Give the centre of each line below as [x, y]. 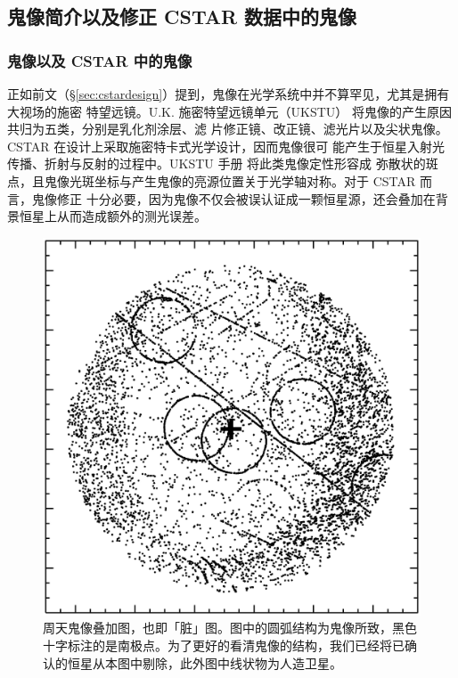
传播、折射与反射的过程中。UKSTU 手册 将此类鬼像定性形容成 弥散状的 [217, 163]
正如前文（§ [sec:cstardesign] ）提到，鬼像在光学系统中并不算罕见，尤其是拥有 [229, 94]
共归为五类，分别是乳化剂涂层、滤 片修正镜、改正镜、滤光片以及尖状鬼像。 [228, 129]
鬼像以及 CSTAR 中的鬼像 [100, 60]
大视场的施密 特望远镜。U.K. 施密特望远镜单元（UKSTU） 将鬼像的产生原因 [229, 111]
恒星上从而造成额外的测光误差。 [113, 216]
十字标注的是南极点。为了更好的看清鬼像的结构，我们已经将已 [224, 645]
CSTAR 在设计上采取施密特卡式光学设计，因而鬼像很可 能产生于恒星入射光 [226, 146]
